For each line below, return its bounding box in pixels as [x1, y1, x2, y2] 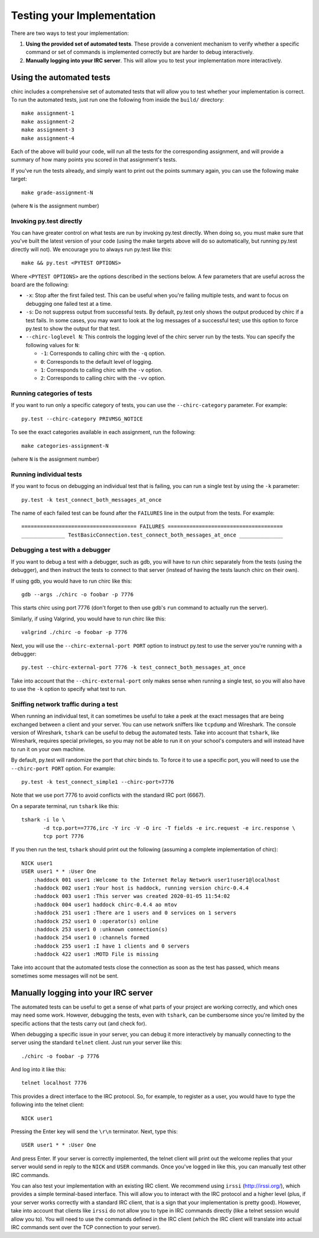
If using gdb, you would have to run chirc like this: [11, 577, 132, 584]
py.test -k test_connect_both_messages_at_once [21, 496, 162, 503]
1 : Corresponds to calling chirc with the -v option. [40, 366, 162, 373]
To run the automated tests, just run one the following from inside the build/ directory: [11, 96, 224, 104]
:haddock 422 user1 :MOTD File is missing [33, 951, 159, 958]
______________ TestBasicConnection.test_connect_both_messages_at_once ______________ [21, 531, 284, 538]
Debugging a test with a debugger [11, 546, 110, 554]
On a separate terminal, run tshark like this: [11, 802, 119, 810]
